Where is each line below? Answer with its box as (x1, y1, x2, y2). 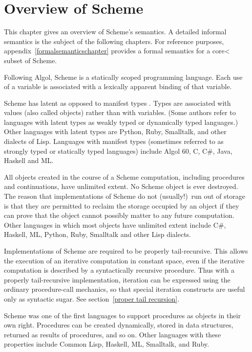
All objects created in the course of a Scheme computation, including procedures (4, 171, 245, 182)
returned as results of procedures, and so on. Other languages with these (4, 329, 221, 339)
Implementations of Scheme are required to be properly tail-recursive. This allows (4, 246, 248, 256)
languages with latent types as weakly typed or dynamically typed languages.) (4, 117, 238, 127)
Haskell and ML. (4, 155, 54, 165)
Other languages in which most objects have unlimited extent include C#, (4, 219, 226, 230)
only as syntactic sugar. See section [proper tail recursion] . (4, 293, 180, 304)
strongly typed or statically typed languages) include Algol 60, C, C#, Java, (4, 145, 232, 156)
